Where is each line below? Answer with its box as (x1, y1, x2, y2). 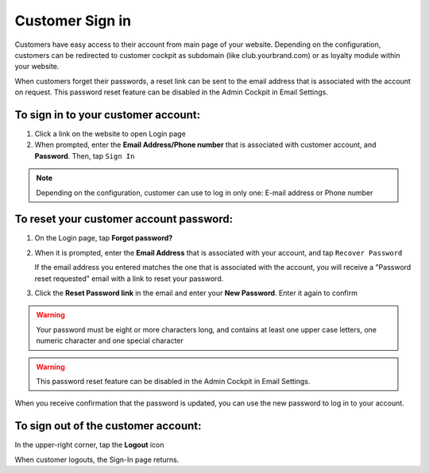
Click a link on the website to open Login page (34, 129, 186, 139)
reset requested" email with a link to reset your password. (34, 274, 224, 283)
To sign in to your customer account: (14, 108, 201, 121)
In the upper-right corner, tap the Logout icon (14, 440, 164, 450)
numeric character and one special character (36, 336, 184, 345)
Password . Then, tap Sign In (34, 151, 135, 160)
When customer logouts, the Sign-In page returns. (14, 455, 180, 464)
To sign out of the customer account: (14, 419, 202, 433)
